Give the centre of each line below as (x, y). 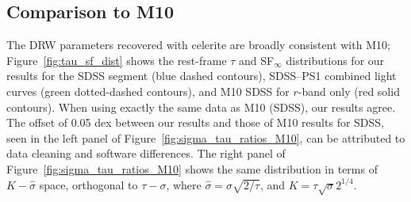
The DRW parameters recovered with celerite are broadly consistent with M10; (198, 45)
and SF (257, 60)
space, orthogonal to (88, 184)
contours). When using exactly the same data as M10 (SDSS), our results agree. (201, 107)
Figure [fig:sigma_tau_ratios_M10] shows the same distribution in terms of (192, 168)
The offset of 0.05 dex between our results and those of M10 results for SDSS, (196, 122)
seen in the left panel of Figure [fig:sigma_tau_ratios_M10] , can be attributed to (206, 137)
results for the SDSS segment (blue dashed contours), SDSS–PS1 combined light (202, 76)
